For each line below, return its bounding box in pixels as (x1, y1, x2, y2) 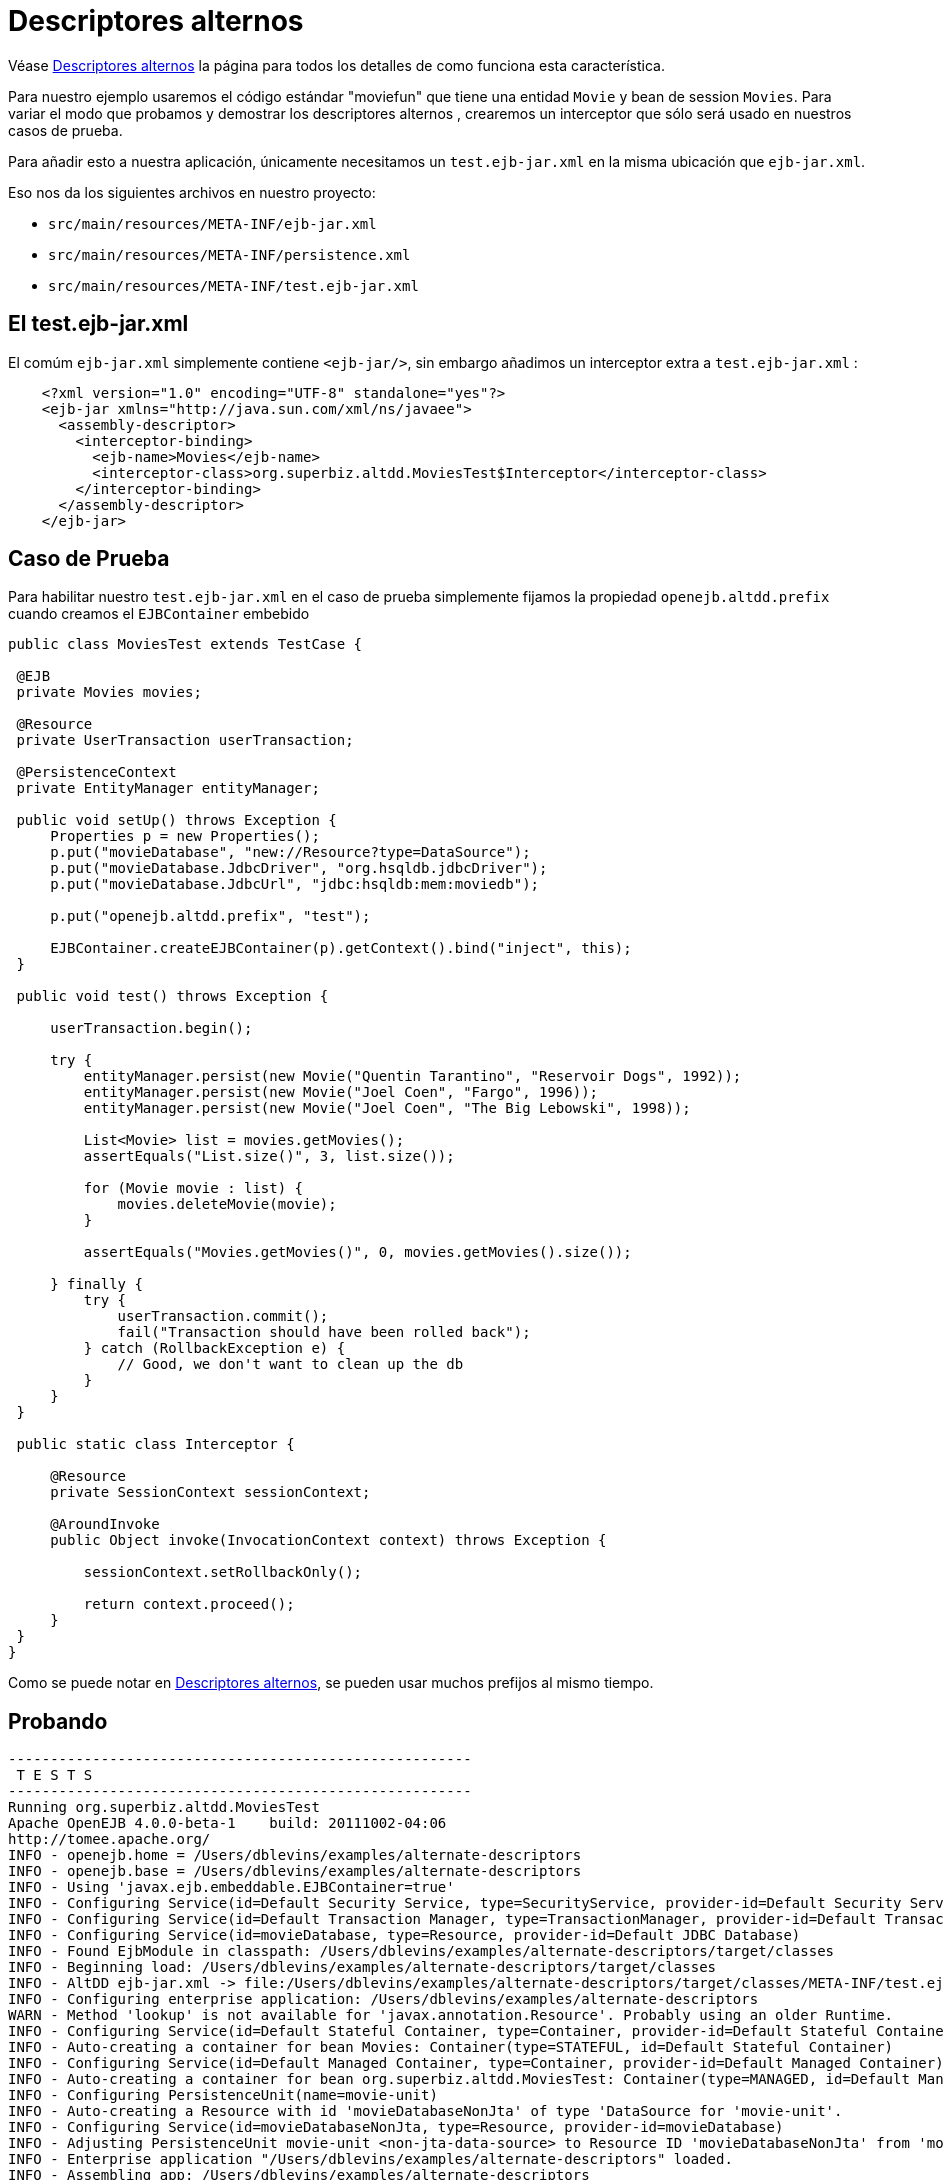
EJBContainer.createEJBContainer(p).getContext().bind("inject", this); (50, 940, 632, 957)
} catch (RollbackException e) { (83, 1340, 346, 1357)
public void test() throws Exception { (16, 988, 329, 1005)
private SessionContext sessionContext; (50, 1484, 371, 1501)
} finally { (50, 1276, 143, 1293)
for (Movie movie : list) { (83, 1180, 304, 1197)
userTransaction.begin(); (50, 1020, 253, 1037)
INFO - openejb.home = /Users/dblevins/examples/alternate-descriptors (8, 1847, 582, 1864)
